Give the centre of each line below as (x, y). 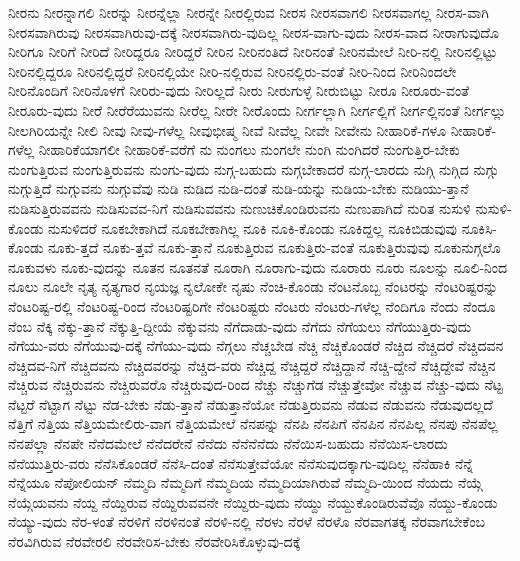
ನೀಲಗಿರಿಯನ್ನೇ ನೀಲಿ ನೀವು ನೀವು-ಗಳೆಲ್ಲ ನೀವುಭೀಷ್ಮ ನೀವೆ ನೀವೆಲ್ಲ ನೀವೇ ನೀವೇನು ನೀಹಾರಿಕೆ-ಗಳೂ (227, 129)
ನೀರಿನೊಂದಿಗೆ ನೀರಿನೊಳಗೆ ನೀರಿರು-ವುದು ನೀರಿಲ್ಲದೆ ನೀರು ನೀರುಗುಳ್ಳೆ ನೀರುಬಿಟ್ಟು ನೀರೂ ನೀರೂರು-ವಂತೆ (239, 90)
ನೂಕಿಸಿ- (479, 227)
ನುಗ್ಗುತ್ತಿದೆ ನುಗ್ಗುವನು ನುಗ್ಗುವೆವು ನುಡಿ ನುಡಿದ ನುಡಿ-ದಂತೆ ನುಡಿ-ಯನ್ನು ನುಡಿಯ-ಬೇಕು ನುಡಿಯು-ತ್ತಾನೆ (238, 188)
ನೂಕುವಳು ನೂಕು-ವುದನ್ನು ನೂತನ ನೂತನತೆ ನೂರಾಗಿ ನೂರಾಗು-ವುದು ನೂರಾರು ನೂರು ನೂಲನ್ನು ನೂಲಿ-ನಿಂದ (258, 266)
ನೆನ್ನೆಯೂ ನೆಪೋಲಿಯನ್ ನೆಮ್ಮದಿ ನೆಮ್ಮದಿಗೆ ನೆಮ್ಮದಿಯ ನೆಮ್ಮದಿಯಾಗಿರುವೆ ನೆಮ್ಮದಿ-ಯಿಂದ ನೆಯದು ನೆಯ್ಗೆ (245, 482)
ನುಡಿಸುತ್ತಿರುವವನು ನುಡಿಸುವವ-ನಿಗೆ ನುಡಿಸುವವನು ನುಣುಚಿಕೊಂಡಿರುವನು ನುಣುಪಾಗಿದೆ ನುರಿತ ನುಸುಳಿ (239, 207)
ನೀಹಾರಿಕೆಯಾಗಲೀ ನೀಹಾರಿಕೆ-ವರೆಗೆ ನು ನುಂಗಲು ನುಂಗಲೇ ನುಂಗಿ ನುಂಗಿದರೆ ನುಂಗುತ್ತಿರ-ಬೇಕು (249, 149)
